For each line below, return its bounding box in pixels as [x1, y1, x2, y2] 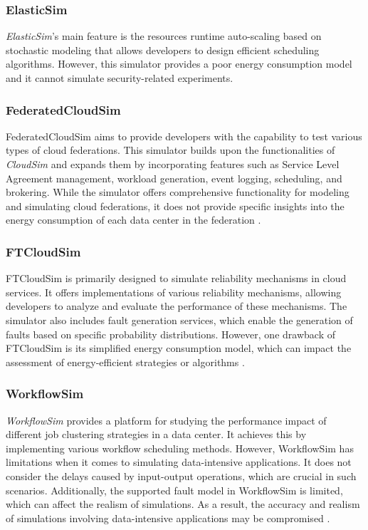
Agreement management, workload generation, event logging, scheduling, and [6, 170, 342, 185]
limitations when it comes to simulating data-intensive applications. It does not [6, 454, 352, 469]
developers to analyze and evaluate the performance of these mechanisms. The [6, 298, 347, 313]
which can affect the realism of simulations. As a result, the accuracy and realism [6, 497, 360, 511]
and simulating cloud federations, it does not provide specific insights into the [6, 198, 345, 213]
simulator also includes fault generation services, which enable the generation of [6, 312, 353, 327]
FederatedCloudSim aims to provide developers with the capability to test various [6, 128, 362, 143]
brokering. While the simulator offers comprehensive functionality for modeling [6, 185, 349, 199]
